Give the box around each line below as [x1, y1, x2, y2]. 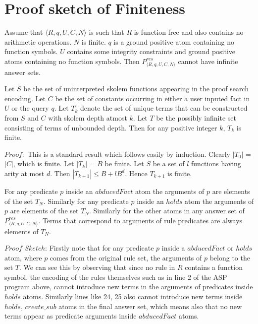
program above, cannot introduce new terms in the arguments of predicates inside [4, 281, 253, 292]
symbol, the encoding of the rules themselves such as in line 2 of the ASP [4, 271, 227, 282]
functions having [191, 158, 241, 169]
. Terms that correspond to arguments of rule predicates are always [38, 215, 243, 225]
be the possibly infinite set [156, 113, 236, 123]
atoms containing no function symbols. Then [4, 56, 140, 66]
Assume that [4, 27, 43, 37]
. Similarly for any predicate [43, 195, 129, 206]
